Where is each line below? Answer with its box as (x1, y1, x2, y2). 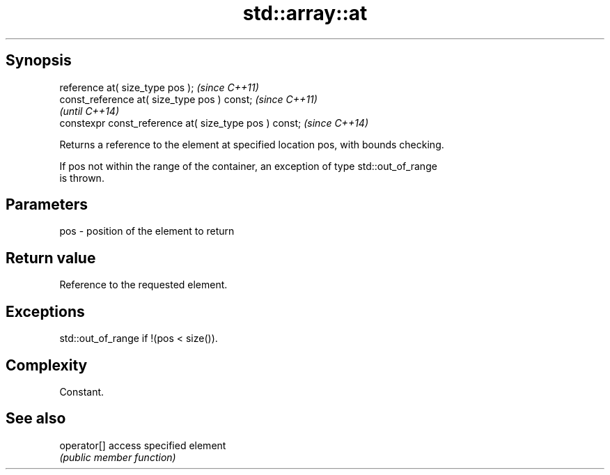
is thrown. (59, 171, 104, 184)
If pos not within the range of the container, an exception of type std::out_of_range (59, 159, 437, 172)
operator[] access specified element (59, 439, 226, 451)
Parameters (6, 196, 88, 214)
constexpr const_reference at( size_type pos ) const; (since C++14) (59, 116, 369, 129)
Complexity (6, 356, 88, 374)
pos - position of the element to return (59, 225, 235, 238)
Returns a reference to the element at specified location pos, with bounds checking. (59, 138, 444, 150)
